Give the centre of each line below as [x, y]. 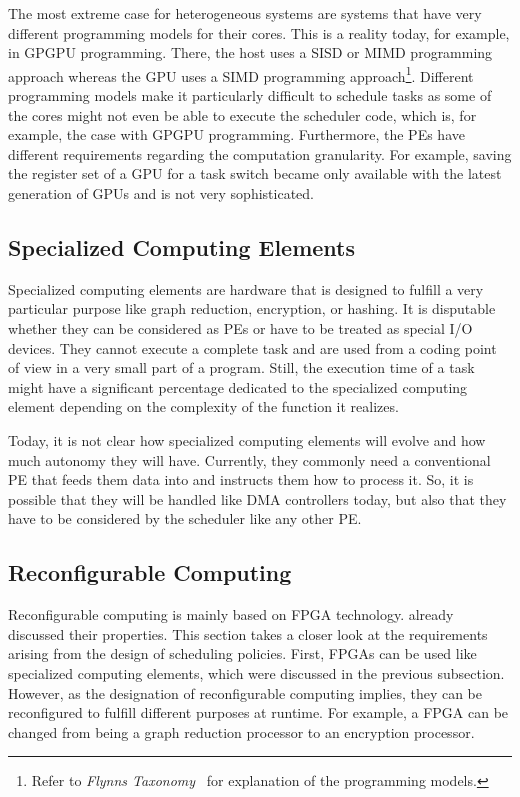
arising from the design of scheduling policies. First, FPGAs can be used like [242, 653]
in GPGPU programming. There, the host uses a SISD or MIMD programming [250, 52]
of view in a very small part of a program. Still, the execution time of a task [241, 367]
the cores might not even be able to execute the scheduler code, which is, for [242, 114]
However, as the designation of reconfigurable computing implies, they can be [245, 692]
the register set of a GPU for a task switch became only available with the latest [255, 173]
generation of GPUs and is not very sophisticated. [161, 193]
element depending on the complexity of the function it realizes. [203, 406]
